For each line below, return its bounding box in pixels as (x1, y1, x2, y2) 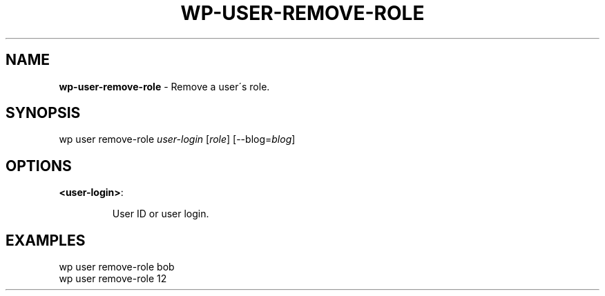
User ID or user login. (112, 208, 209, 220)
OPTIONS (6, 157, 72, 175)
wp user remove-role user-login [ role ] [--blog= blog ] (59, 133, 296, 146)
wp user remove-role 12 (59, 273, 167, 285)
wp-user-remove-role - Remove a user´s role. (59, 80, 270, 92)
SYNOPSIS (6, 104, 81, 122)
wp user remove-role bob (59, 261, 175, 273)
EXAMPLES (6, 231, 86, 249)
